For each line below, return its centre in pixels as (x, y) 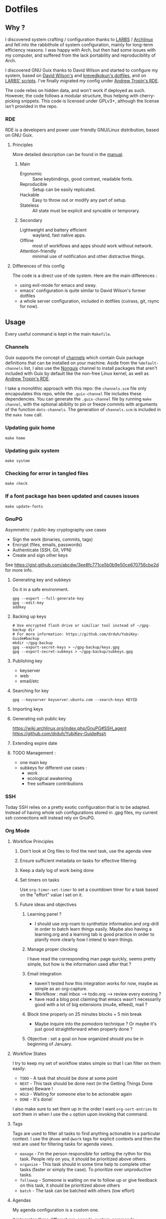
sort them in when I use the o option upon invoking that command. (80, 1114)
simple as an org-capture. (61, 989)
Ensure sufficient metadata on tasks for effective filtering (78, 861)
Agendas (22, 1200)
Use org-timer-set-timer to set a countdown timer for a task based (89, 890)
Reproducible (33, 184)
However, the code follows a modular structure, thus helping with (72, 96)
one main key (34, 762)
